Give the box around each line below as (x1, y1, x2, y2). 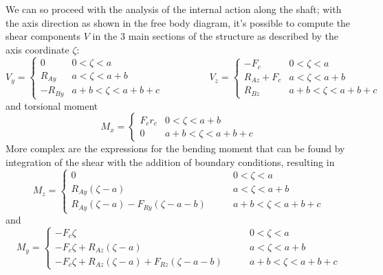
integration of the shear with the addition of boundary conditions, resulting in (6, 155, 335, 169)
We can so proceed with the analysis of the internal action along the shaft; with (6, 2, 342, 16)
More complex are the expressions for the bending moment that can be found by (6, 141, 345, 156)
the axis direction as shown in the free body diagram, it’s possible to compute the (6, 15, 351, 29)
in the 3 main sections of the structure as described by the (92, 29, 339, 43)
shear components (6, 29, 81, 43)
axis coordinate (6, 42, 69, 56)
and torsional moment (6, 98, 98, 112)
